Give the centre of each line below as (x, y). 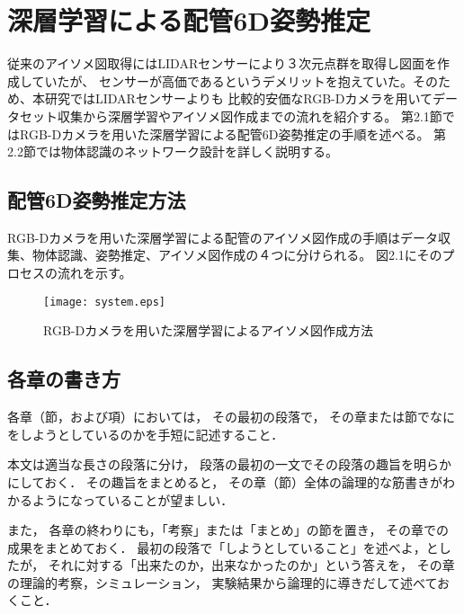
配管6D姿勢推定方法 (97, 200)
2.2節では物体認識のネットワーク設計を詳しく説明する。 (173, 151)
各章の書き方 (64, 379)
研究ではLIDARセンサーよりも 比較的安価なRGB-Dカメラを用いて (239, 98)
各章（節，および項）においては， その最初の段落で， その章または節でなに (232, 417)
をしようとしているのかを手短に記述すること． (146, 434)
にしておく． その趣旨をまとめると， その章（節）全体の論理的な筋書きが (225, 481)
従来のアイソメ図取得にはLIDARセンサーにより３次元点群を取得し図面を (222, 63)
